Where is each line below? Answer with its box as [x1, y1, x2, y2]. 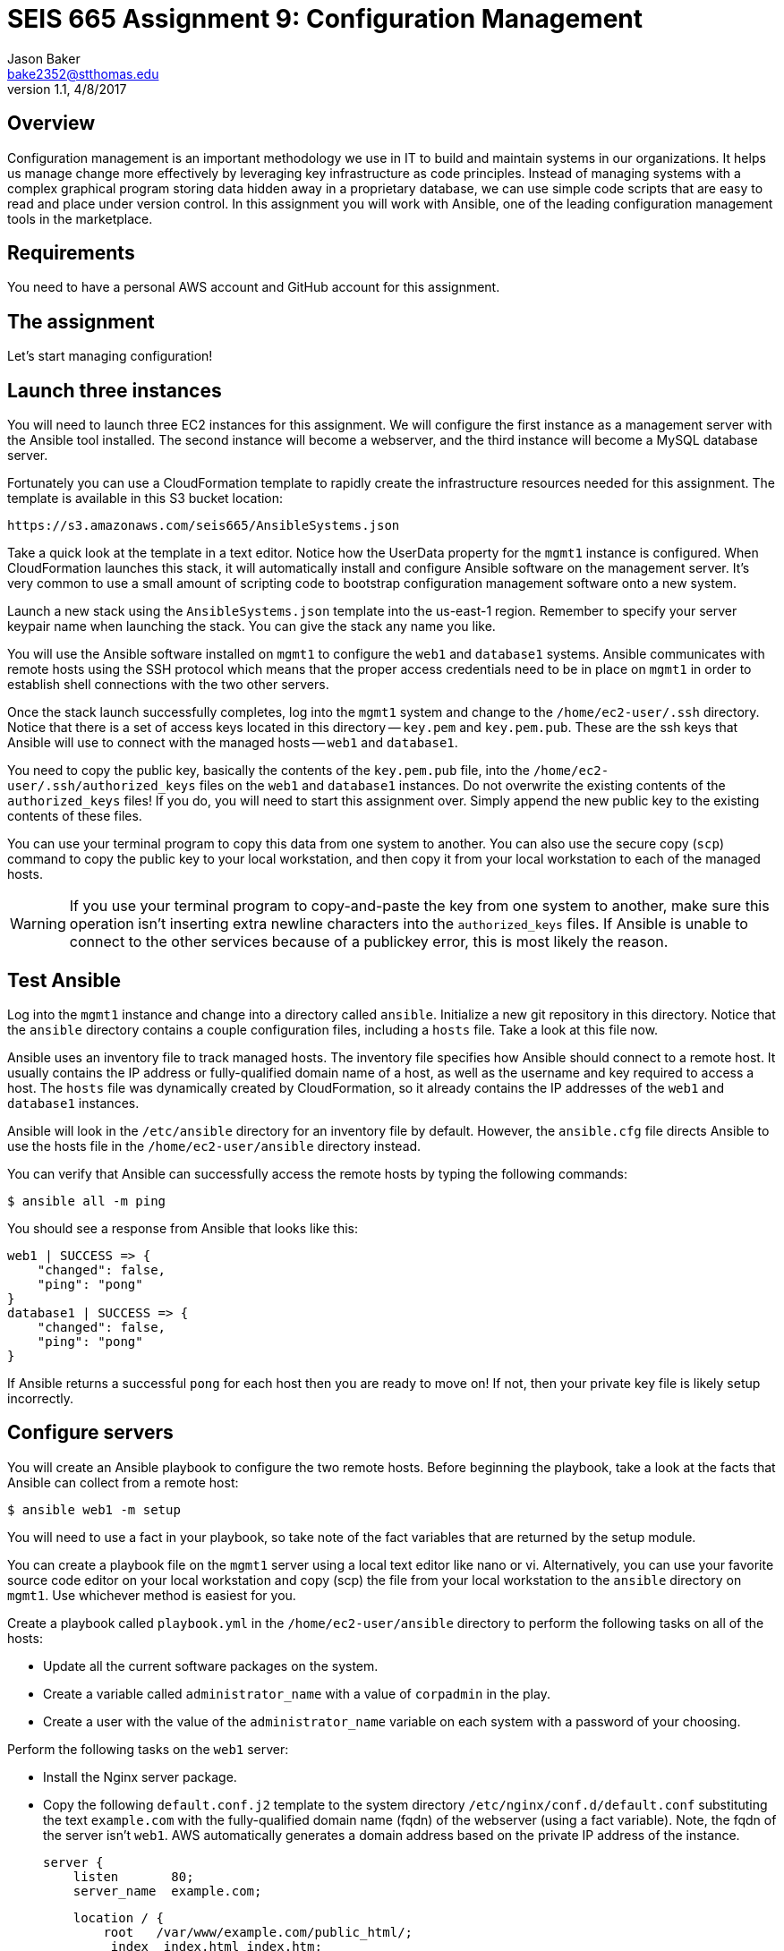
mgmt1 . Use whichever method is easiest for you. [7, 1587, 296, 1603]
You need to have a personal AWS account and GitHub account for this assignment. [7, 279, 500, 295]
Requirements [7, 242, 135, 265]
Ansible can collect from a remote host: [7, 1474, 239, 1490]
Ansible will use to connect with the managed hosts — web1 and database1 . [7, 735, 458, 751]
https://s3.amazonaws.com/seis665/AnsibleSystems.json [7, 518, 400, 533]
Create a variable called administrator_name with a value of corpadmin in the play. [43, 1685, 550, 1701]
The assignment [7, 310, 155, 333]
